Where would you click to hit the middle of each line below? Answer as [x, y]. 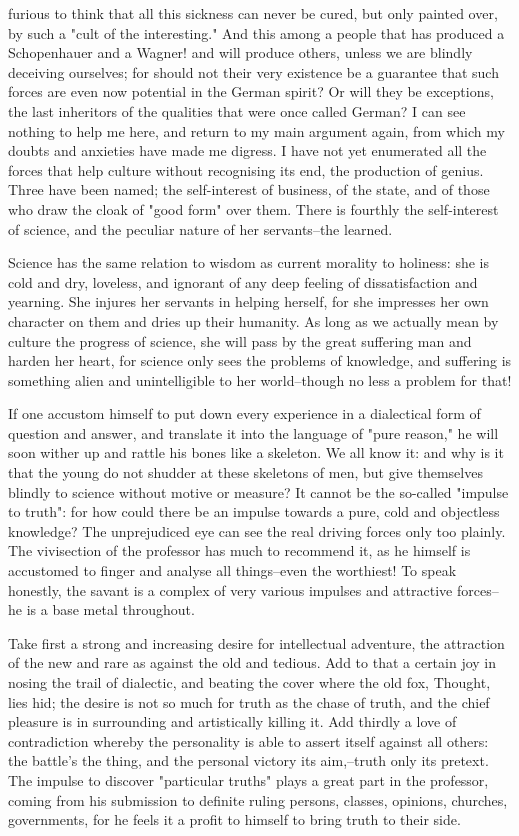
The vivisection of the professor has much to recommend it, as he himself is [239, 550]
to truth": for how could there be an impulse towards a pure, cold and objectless [254, 511]
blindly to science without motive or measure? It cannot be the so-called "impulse [258, 491]
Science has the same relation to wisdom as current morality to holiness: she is [248, 262]
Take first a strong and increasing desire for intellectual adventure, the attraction [256, 642]
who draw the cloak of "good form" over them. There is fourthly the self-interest [253, 208]
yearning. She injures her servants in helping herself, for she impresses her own [248, 301]
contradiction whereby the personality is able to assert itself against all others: [248, 740]
